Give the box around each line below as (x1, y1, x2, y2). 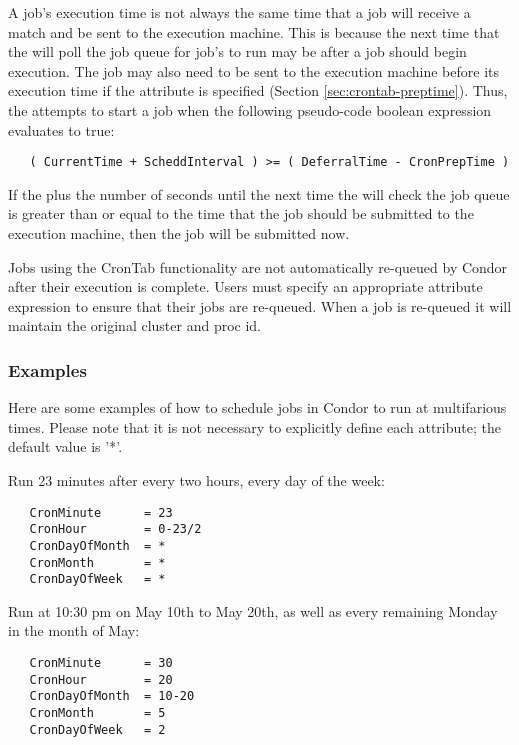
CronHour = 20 (29, 672, 173, 687)
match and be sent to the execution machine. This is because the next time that (8, 21, 500, 42)
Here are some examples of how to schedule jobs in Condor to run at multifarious (8, 397, 507, 418)
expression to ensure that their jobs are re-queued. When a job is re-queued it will (8, 295, 512, 316)
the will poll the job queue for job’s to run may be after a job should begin (8, 41, 467, 62)
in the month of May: (8, 620, 140, 641)
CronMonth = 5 (29, 706, 166, 720)
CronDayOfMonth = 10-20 (29, 689, 195, 704)
